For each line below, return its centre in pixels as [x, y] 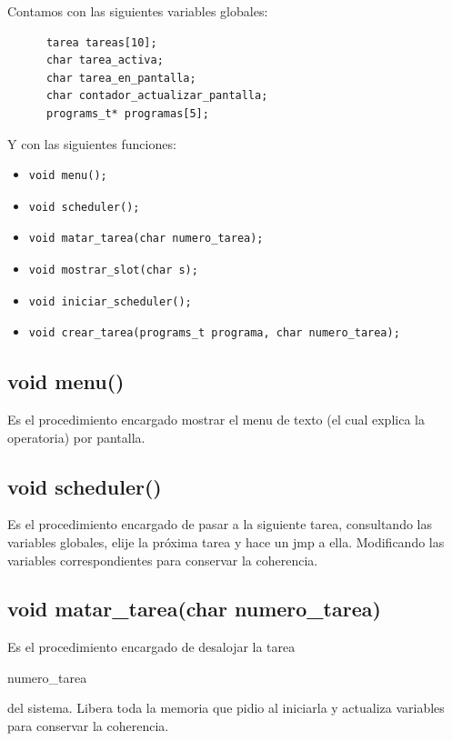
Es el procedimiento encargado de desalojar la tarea [151, 647]
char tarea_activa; [105, 60]
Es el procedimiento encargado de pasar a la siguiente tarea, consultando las [220, 524]
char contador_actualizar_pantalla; [157, 96]
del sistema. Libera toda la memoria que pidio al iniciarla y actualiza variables [226, 708]
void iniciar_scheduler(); [110, 301]
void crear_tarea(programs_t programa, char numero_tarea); [214, 333]
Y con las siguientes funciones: [92, 143]
